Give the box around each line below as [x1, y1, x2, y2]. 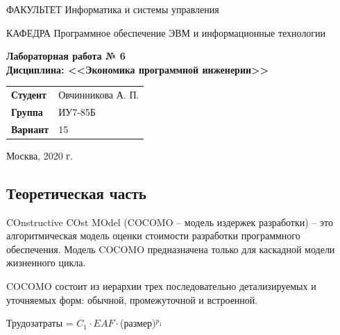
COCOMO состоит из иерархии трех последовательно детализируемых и [6, 279, 316, 293]
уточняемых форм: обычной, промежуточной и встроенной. [6, 292, 258, 307]
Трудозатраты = [6, 316, 74, 330]
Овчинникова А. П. [58, 87, 139, 102]
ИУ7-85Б [58, 104, 96, 119]
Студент [11, 87, 46, 102]
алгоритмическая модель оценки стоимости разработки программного [6, 228, 300, 243]
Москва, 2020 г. [6, 148, 73, 162]
